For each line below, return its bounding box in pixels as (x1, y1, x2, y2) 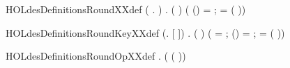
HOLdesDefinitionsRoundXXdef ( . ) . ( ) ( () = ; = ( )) (6, 2, 246, 16)
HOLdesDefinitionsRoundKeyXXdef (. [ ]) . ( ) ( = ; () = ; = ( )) (6, 25, 285, 40)
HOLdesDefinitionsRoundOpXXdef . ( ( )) (6, 49, 186, 63)
